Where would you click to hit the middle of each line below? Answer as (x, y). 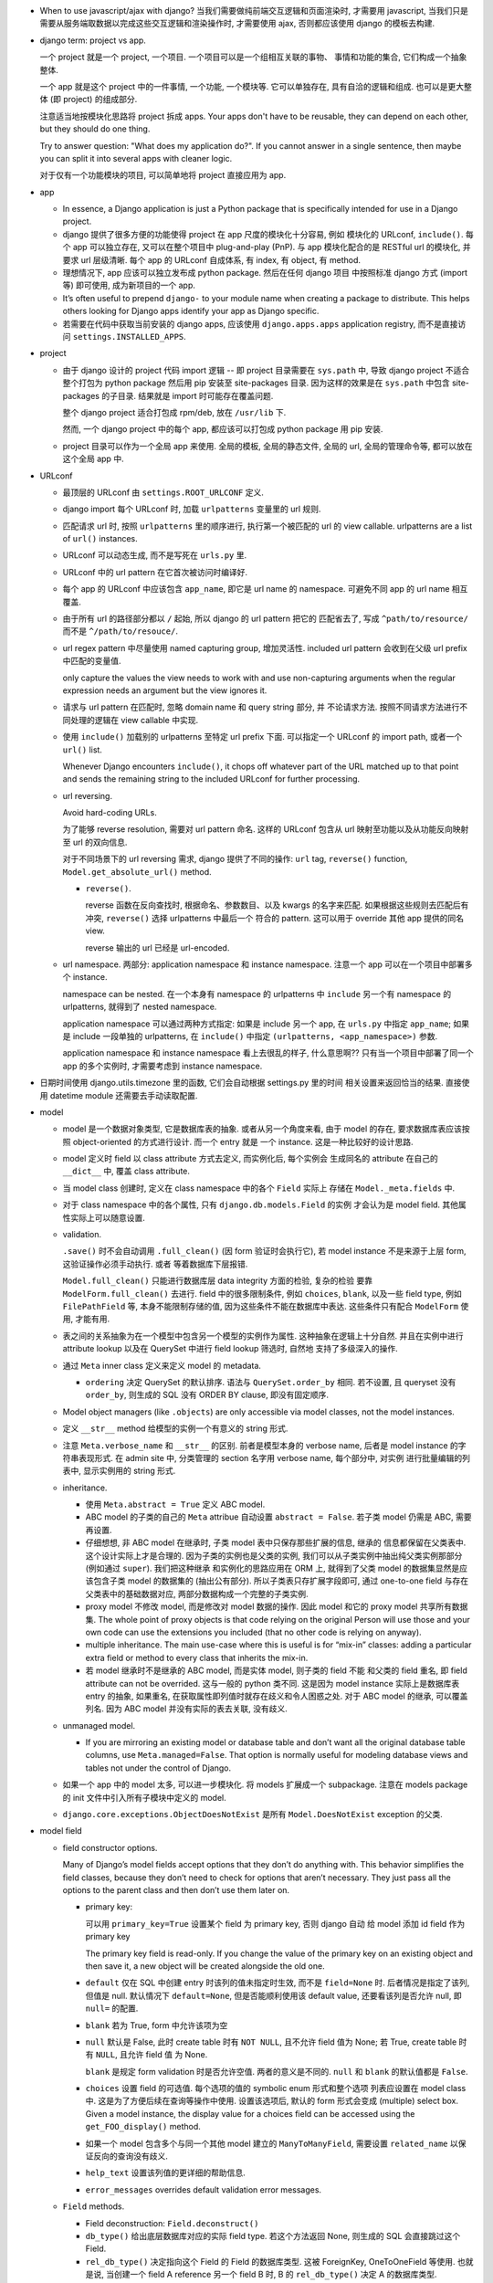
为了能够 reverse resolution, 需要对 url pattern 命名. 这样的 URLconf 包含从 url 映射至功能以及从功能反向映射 (266, 829)
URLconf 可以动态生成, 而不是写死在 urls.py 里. (155, 555)
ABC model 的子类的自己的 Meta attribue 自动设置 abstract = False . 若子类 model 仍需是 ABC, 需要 (278, 1517)
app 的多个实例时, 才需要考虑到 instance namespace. (163, 1066)
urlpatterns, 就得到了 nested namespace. (140, 1007)
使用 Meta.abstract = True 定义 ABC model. (175, 1504)
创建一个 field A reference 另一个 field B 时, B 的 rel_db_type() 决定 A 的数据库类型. (275, 2275)
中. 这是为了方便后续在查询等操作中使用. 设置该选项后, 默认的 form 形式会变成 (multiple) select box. (272, 2101)
